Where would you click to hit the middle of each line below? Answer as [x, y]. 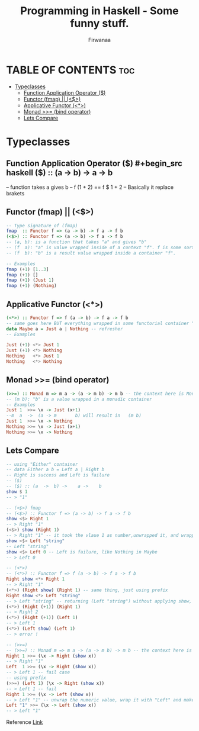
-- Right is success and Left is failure [58, 475]
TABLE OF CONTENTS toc [70, 70]
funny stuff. [99, 23]
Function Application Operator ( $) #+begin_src [94, 164]
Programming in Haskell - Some [99, 11]
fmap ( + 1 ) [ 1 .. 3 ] [28, 269]
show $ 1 [17, 492]
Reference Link [25, 722]
